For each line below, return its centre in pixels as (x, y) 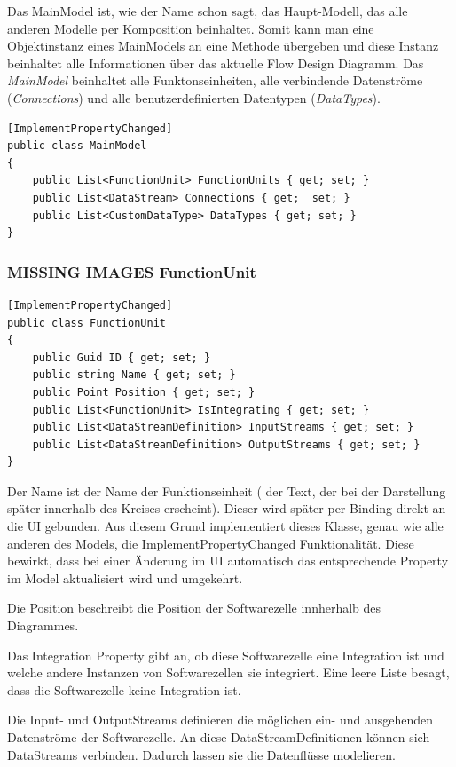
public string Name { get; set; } (134, 375)
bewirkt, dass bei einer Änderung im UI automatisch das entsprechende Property (228, 561)
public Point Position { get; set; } (144, 392)
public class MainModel (77, 146)
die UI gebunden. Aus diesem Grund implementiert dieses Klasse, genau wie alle (225, 526)
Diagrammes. (43, 625)
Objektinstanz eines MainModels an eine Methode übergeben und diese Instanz (223, 46)
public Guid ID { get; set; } (122, 357)
